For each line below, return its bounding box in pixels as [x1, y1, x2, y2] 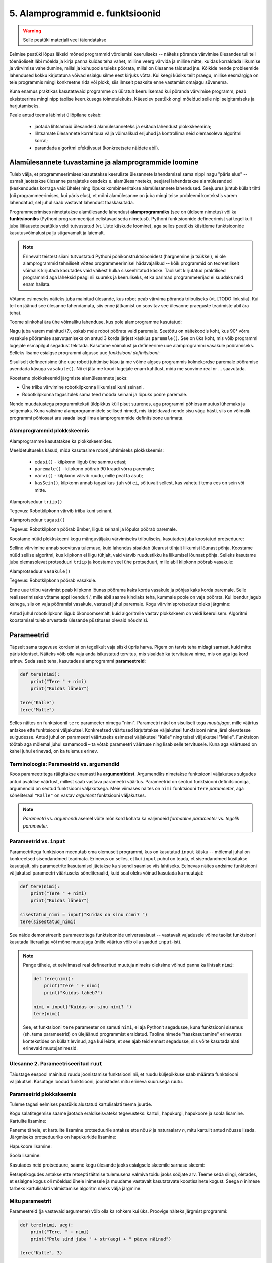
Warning [23, 28, 41, 34]
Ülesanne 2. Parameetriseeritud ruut [9, 1060, 103, 1067]
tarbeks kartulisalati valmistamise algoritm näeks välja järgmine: [9, 1185, 142, 1191]
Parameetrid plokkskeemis [9, 1091, 77, 1098]
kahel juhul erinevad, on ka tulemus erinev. [9, 748, 98, 754]
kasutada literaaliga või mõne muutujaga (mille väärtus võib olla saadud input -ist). [9, 939, 182, 945]
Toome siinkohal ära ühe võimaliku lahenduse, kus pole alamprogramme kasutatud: [9, 319, 182, 325]
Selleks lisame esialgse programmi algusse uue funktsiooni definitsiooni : [9, 349, 160, 356]
